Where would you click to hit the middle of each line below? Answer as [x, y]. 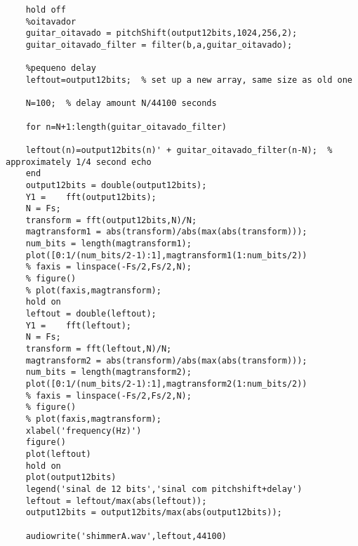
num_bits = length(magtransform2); [108, 372]
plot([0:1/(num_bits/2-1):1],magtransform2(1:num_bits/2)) [166, 384]
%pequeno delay [61, 68]
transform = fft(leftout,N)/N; [99, 349]
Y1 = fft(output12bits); [91, 197]
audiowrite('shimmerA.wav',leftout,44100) [126, 536]
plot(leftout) [58, 454]
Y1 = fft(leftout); [78, 325]
